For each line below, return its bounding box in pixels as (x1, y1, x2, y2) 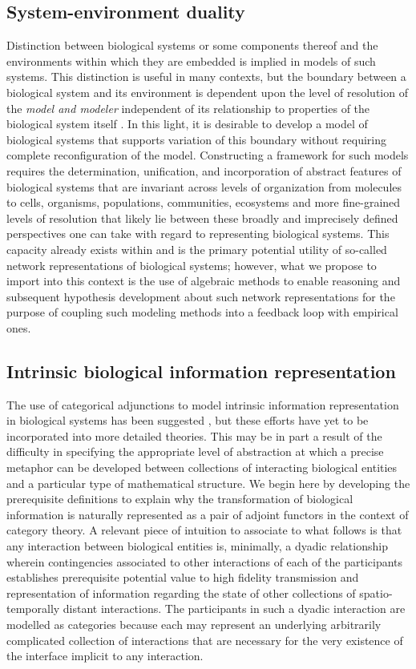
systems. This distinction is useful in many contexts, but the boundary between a (6, 68, 406, 85)
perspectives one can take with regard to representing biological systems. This (6, 225, 390, 242)
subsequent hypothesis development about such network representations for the (6, 288, 395, 304)
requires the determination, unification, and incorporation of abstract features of (6, 162, 402, 179)
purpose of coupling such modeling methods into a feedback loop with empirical (6, 304, 398, 320)
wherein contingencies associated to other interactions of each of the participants (6, 553, 403, 570)
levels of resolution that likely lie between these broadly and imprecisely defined (6, 209, 398, 226)
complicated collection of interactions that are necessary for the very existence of (6, 631, 403, 648)
